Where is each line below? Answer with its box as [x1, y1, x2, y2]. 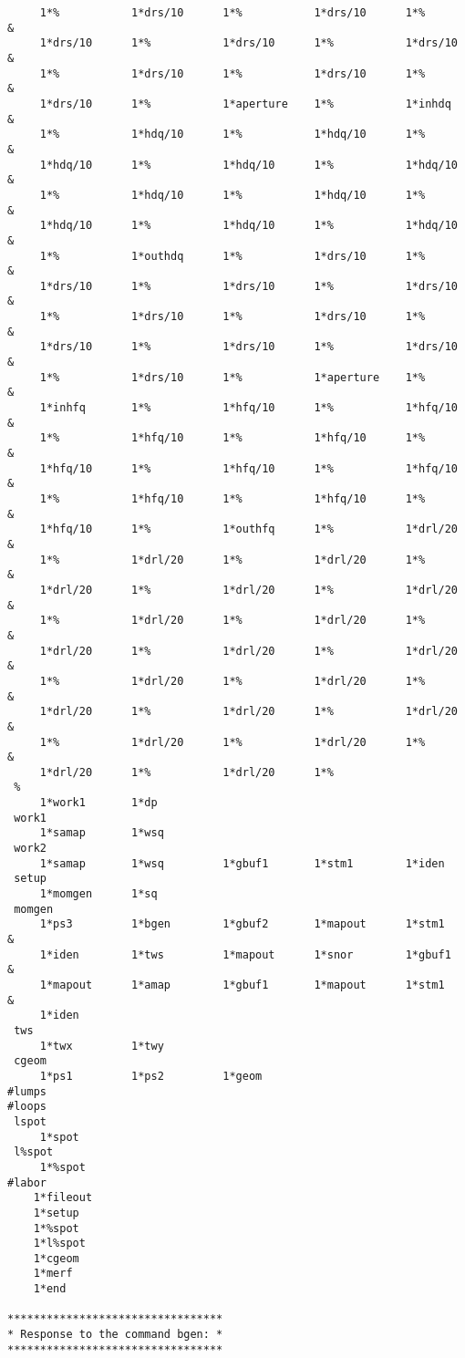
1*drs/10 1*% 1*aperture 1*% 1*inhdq [39, 97, 451, 110]
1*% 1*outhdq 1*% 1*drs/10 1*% [39, 249, 426, 263]
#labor [7, 1176, 46, 1189]
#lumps [7, 1084, 46, 1098]
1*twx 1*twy [39, 1039, 164, 1052]
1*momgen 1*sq [39, 887, 158, 901]
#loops [7, 1100, 46, 1114]
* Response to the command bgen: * [7, 1328, 223, 1342]
